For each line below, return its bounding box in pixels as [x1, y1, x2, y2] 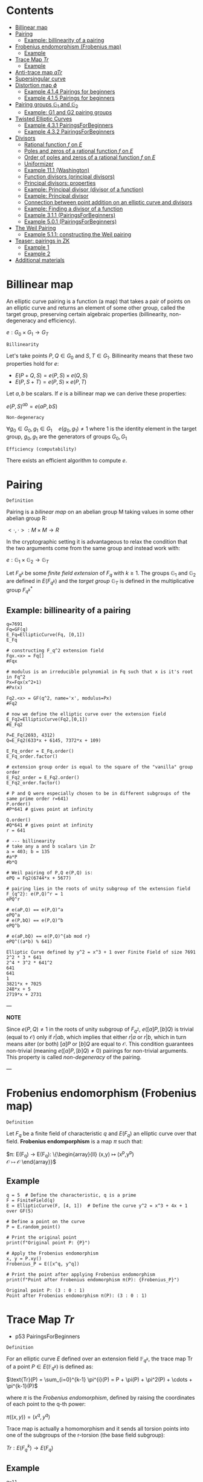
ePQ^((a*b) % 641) [6, 938, 53, 945]
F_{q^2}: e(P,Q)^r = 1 [6, 891, 63, 897]
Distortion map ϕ [14, 81, 57, 88]
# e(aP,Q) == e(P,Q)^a [6, 907, 63, 913]
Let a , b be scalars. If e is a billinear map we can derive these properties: [6, 390, 187, 397]
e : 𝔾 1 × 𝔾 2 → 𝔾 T [6, 556, 50, 565]
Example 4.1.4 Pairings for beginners [24, 88, 115, 95]
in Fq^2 [6, 674, 26, 680]
